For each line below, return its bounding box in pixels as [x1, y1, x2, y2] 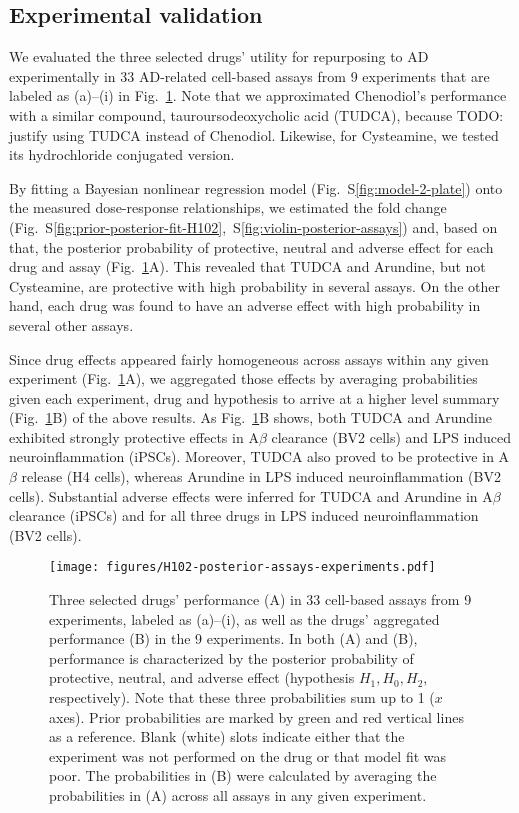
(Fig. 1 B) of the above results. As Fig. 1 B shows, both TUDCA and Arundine [9, 407, 492, 428]
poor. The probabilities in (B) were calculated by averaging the [49, 765, 437, 786]
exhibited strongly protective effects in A [9, 426, 259, 447]
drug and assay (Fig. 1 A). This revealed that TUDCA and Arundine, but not [9, 256, 486, 277]
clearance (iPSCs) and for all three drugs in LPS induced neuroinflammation [9, 505, 479, 526]
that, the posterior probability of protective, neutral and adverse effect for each [9, 236, 494, 257]
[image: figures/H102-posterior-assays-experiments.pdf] [49, 560, 436, 575]
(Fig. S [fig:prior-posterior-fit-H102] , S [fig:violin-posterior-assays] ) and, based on [9, 216, 498, 237]
